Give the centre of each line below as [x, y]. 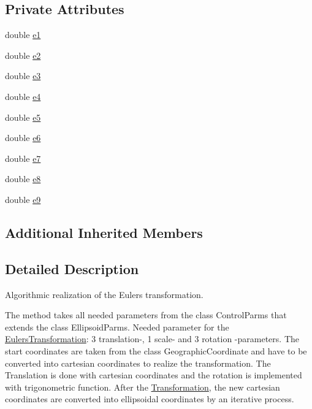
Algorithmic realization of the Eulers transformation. [104, 294]
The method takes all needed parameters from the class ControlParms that [146, 315]
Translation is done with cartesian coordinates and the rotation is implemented [154, 375]
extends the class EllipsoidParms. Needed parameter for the [117, 327]
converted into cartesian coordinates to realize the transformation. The [138, 363]
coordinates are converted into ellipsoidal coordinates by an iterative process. [150, 399]
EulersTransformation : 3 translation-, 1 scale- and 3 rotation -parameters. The [152, 339]
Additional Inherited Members [104, 232]
